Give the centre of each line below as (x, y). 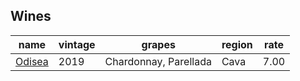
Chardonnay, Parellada (158, 61)
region (237, 44)
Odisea (32, 61)
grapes (158, 44)
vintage (77, 44)
